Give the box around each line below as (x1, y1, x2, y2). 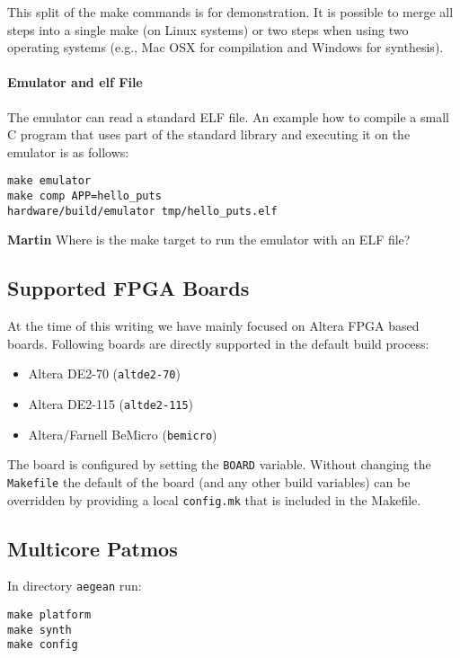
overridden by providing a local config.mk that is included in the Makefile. (7, 490, 421, 509)
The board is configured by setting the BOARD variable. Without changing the (7, 455, 431, 474)
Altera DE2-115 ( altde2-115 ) (28, 394, 194, 413)
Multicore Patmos (7, 534, 178, 562)
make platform (7, 609, 92, 622)
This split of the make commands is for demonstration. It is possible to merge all (7, 3, 454, 21)
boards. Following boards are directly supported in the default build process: (7, 333, 429, 352)
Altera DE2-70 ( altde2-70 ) (28, 364, 181, 383)
